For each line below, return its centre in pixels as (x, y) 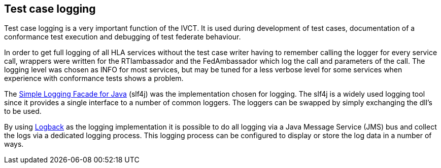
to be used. (23, 111)
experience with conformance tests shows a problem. (94, 78)
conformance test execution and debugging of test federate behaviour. (123, 37)
